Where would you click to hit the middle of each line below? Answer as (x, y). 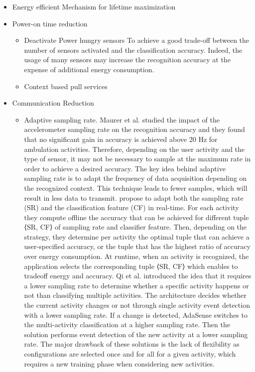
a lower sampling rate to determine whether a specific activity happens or (136, 285)
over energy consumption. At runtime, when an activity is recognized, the (136, 256)
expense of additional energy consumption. (89, 69)
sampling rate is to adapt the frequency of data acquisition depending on (135, 178)
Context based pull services (66, 86)
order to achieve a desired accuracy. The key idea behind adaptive (125, 168)
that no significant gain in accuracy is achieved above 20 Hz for (121, 139)
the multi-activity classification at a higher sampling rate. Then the (127, 324)
